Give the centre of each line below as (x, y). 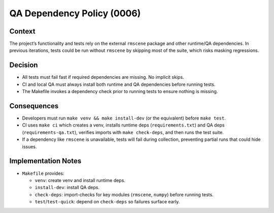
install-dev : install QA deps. (67, 188)
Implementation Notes (45, 161)
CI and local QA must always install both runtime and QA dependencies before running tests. (119, 84)
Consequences (34, 106)
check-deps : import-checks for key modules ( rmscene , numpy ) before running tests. (124, 194)
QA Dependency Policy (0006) (75, 13)
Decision (24, 65)
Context (22, 31)
